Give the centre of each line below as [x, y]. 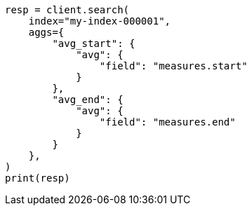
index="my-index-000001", [100, 21]
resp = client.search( [67, 10]
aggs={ [46, 32]
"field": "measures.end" [167, 122]
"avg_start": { [94, 43]
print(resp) [38, 178]
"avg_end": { [88, 100]
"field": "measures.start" [173, 66]
